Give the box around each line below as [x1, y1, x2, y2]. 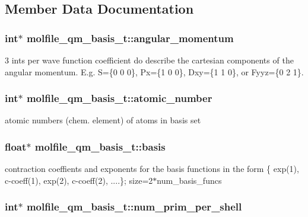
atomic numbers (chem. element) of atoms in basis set [5, 114, 201, 126]
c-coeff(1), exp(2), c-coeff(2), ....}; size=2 [5, 174, 153, 186]
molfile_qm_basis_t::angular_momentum [26, 30, 234, 45]
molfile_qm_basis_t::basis [34, 139, 166, 154]
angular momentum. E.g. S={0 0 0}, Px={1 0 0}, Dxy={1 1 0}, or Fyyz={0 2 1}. [5, 65, 304, 78]
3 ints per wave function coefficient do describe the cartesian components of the [5, 54, 294, 66]
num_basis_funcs [157, 174, 222, 186]
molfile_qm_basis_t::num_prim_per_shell [26, 199, 242, 214]
